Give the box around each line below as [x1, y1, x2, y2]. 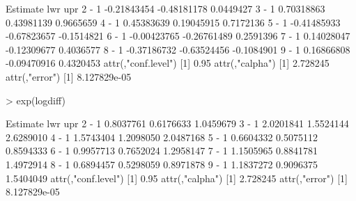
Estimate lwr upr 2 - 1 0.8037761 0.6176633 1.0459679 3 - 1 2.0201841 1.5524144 [6, 116, 349, 131]
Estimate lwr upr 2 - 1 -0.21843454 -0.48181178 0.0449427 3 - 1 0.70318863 [6, 1, 325, 15]
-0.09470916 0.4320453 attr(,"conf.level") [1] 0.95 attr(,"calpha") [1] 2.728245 [6, 56, 330, 70]
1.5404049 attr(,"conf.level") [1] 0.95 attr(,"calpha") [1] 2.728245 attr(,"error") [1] [6, 170, 348, 185]
